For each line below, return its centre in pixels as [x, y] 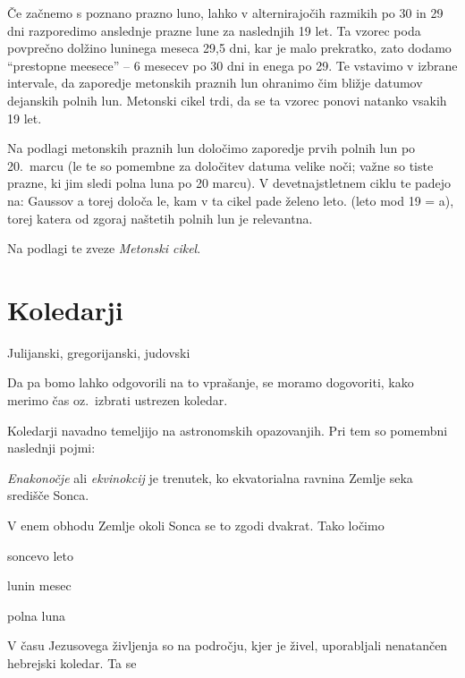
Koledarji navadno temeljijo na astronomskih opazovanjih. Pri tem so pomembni [228, 430]
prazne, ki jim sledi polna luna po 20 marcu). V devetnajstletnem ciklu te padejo [229, 183]
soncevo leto [40, 555]
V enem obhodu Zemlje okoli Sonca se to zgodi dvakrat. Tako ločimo [196, 525]
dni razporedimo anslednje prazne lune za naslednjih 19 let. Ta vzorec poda [214, 30]
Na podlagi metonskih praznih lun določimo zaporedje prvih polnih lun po [211, 148]
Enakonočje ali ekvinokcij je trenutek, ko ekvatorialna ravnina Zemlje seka [210, 477]
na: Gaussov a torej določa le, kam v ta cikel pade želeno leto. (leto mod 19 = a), [231, 200]
